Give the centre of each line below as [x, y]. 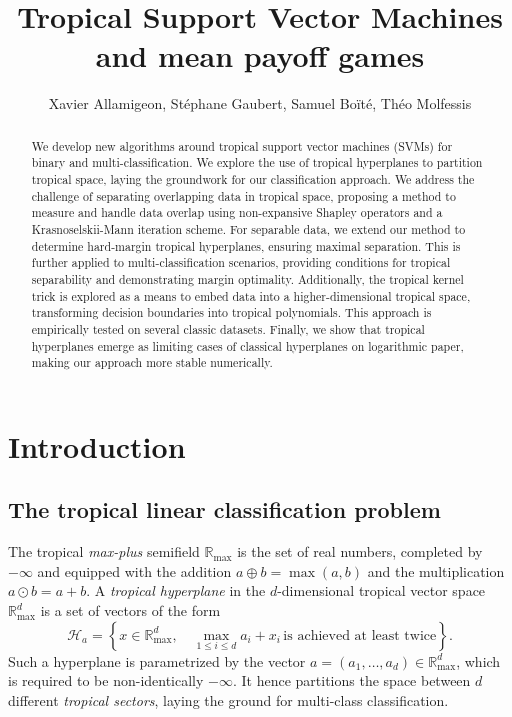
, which [478, 660]
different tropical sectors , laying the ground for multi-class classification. [228, 699]
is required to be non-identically [106, 680]
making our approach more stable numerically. [152, 362]
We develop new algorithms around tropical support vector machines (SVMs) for [242, 145]
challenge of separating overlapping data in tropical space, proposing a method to [243, 195]
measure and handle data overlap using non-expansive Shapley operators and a [237, 212]
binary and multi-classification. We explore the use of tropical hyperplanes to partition [257, 162]
